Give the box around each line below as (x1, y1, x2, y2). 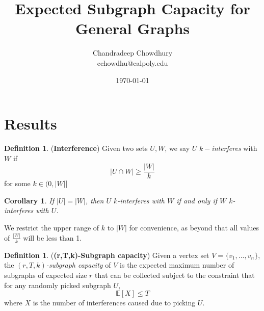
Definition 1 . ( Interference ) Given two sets (4, 143, 148, 153)
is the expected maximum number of (120, 260, 234, 270)
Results (4, 113, 57, 134)
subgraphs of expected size (4, 269, 87, 280)
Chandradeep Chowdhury (92, 47, 173, 58)
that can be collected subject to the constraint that (95, 269, 255, 280)
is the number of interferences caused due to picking (33, 297, 196, 308)
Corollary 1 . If (4, 195, 54, 205)
